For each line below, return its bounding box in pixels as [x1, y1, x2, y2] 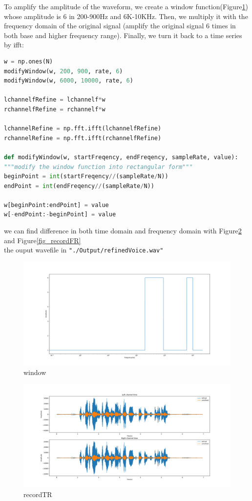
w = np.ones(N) [4, 58, 53, 65]
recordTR [23, 489, 52, 499]
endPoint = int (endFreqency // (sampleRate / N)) [4, 182, 154, 189]
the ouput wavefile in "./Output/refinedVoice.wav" [4, 245, 164, 255]
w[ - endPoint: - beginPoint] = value [4, 211, 116, 218]
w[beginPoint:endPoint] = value [4, 201, 109, 209]
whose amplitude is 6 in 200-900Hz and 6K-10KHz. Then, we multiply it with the [4, 11, 248, 21]
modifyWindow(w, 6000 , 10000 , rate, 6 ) [4, 77, 133, 84]
